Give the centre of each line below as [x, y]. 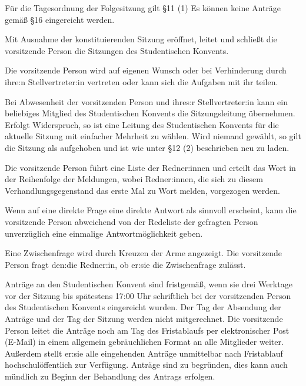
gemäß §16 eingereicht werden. [60, 19]
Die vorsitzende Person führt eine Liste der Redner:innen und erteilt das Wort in [150, 167]
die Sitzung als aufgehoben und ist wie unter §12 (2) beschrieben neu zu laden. [147, 147]
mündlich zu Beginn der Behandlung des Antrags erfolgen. [110, 376]
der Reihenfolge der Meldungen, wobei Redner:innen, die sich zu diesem [134, 179]
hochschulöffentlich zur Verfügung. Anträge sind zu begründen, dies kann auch [146, 365]
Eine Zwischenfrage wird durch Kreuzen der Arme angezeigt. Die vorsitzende [143, 253]
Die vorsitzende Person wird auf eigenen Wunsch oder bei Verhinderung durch [146, 70]
